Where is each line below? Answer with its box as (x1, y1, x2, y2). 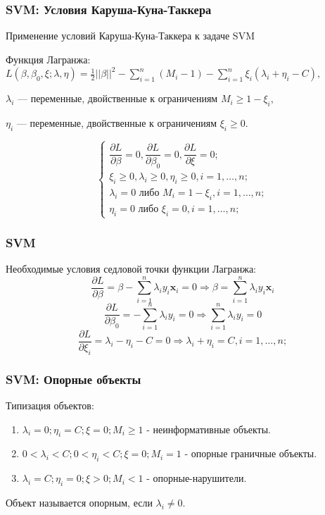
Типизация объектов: (6, 398, 94, 412)
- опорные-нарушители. (146, 471, 247, 485)
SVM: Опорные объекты (6, 370, 141, 387)
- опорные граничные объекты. (184, 446, 317, 461)
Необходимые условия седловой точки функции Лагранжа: (6, 261, 256, 276)
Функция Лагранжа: (6, 51, 91, 66)
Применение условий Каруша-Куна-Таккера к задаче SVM (6, 28, 255, 43)
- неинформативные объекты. (146, 421, 271, 436)
